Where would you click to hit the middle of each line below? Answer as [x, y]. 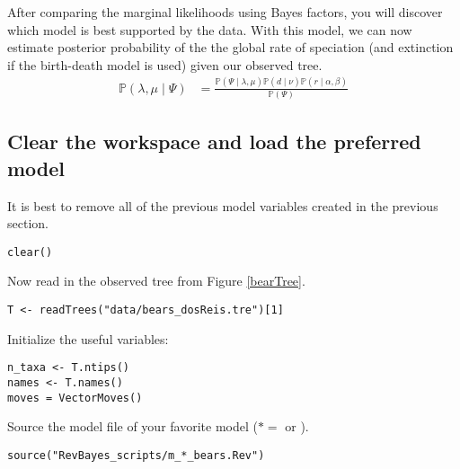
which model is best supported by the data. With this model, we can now [210, 29]
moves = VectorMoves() [75, 398]
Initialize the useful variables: [88, 338]
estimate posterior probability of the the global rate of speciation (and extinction [230, 47]
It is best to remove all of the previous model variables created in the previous [223, 205]
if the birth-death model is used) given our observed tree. [165, 64]
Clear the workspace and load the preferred [214, 142]
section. [28, 223]
